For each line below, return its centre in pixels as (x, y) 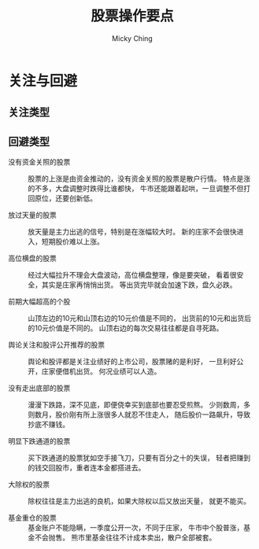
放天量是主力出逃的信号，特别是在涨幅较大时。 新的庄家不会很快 (132, 232)
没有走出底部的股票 (39, 388)
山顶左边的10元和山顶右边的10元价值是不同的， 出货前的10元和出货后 (140, 319)
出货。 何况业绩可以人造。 (118, 371)
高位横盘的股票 (32, 258)
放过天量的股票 (32, 215)
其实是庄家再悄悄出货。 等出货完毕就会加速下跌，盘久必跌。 (139, 285)
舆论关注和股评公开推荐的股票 (56, 345)
